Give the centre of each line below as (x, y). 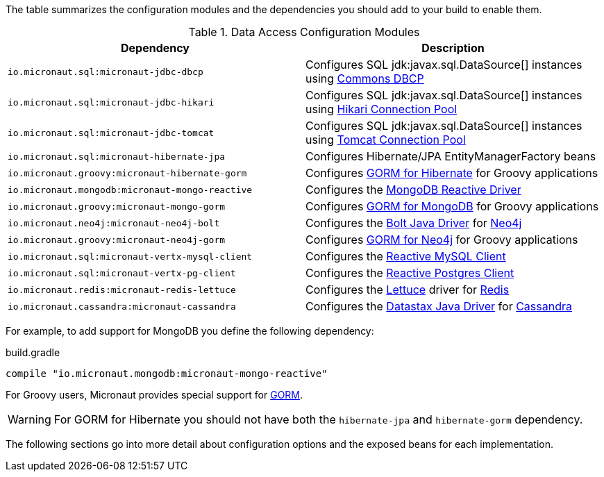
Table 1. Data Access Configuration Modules (304, 32)
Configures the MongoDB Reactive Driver (413, 190)
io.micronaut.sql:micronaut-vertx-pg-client (122, 273)
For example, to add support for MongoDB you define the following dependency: (190, 331)
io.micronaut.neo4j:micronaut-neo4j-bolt (114, 223)
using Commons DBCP (365, 78)
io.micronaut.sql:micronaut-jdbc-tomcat (111, 133)
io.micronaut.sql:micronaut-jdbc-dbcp (106, 72)
